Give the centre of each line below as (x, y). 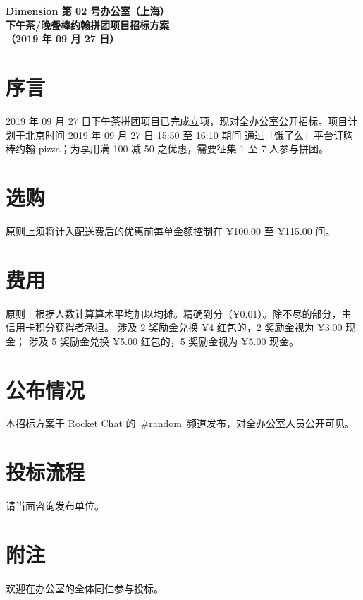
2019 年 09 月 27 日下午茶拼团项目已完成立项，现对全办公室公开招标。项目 (177, 120)
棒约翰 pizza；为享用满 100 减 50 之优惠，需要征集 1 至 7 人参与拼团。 (167, 149)
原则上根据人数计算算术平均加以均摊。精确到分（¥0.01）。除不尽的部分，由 (179, 313)
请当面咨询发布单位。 (55, 506)
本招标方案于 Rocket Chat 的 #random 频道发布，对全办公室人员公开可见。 (180, 423)
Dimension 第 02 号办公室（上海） (88, 11)
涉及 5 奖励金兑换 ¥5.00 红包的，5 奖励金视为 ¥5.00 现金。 (164, 341)
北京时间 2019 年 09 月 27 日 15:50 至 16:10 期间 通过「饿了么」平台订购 (189, 134)
